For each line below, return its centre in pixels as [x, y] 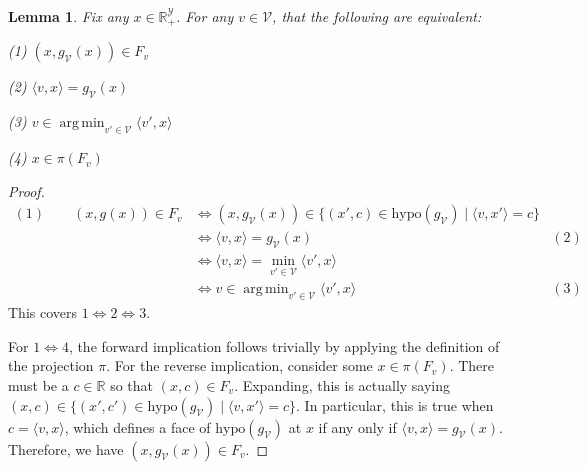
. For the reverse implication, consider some [239, 365]
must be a [38, 384]
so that [132, 384]
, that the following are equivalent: [377, 16]
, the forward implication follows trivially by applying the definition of [284, 345]
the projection [51, 365]
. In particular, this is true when [395, 404]
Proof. [26, 190]
